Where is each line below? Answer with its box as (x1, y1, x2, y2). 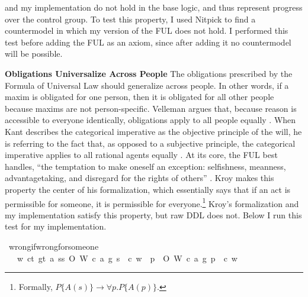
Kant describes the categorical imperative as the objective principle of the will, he (5, 125, 302, 137)
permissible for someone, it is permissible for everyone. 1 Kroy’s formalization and (5, 195, 299, 209)
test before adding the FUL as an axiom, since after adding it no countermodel (5, 35, 291, 48)
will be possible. (5, 47, 63, 60)
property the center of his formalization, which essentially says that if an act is (5, 183, 291, 195)
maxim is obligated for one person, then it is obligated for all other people (5, 91, 274, 103)
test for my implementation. (5, 220, 107, 233)
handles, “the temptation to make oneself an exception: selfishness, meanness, (5, 160, 286, 172)
